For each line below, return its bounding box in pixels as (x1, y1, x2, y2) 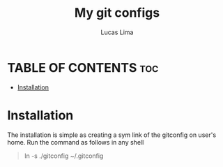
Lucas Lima (100, 28, 134, 36)
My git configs (74, 5, 160, 21)
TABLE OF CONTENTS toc (7, 59, 159, 75)
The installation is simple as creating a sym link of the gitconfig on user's (7, 131, 217, 139)
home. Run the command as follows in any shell (7, 138, 144, 146)
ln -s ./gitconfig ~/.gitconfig (24, 152, 104, 160)
